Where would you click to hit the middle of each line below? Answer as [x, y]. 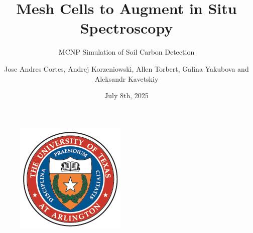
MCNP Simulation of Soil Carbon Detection [126, 52]
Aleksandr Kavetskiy [126, 78]
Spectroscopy [126, 28]
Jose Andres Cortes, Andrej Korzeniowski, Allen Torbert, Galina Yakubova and [126, 68]
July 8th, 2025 [126, 95]
